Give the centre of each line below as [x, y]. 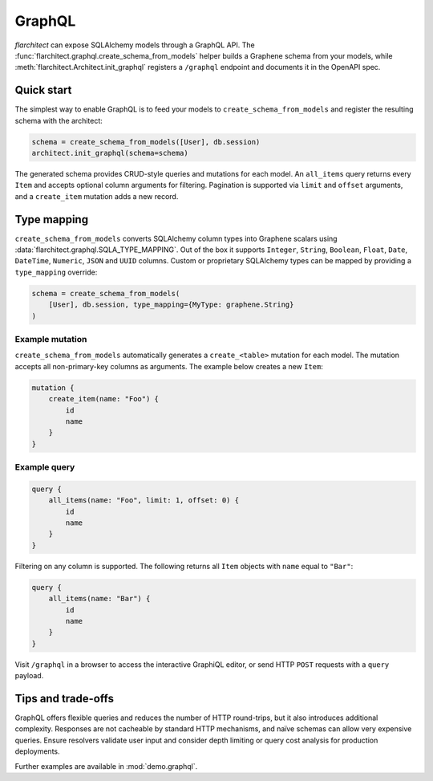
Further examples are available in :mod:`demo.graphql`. [106, 766]
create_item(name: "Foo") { [104, 399]
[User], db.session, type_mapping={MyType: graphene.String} [171, 305]
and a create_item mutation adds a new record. [97, 196]
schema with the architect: [59, 120]
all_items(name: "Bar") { [99, 599]
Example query [45, 467]
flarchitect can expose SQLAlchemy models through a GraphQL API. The [135, 45]
